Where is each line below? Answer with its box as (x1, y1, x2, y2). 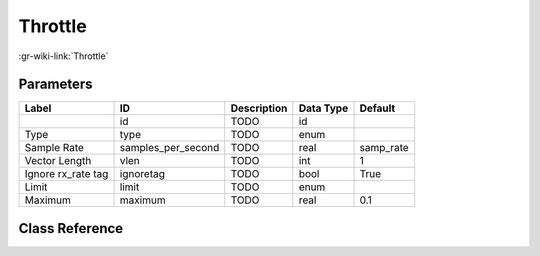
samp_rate (359, 141, 409, 155)
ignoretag (119, 167, 165, 181)
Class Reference (18, 220, 124, 237)
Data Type (298, 101, 349, 115)
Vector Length (24, 154, 92, 168)
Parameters (18, 76, 93, 93)
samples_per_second (119, 141, 220, 155)
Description (230, 101, 288, 115)
